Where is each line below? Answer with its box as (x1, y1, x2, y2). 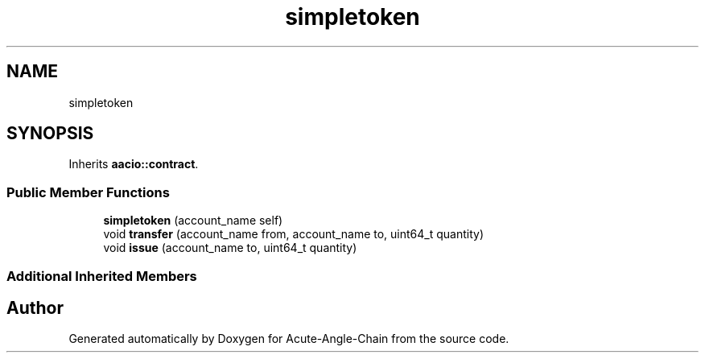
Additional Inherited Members (6, 267, 197, 284)
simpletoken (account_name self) (103, 213, 283, 228)
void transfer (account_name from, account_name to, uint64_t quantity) (103, 227, 484, 241)
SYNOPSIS (6, 123, 94, 144)
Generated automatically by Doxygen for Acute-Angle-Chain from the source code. (68, 332, 509, 346)
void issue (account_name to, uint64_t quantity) (103, 241, 357, 255)
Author (6, 297, 64, 318)
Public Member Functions (6, 184, 170, 200)
